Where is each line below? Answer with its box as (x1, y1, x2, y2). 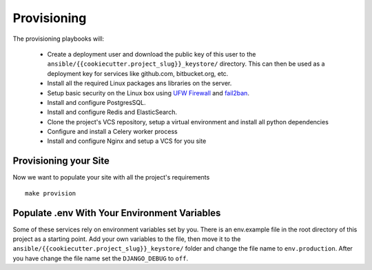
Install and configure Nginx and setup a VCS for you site (47, 137, 207, 145)
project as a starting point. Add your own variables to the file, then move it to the (12, 235, 241, 243)
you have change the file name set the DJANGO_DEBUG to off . (12, 254, 189, 262)
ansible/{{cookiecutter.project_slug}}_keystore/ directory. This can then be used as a (47, 59, 325, 68)
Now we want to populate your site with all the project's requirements (12, 173, 210, 182)
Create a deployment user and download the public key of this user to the (47, 50, 256, 58)
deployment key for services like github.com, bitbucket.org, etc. (47, 69, 229, 77)
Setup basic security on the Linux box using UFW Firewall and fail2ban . (47, 88, 249, 97)
